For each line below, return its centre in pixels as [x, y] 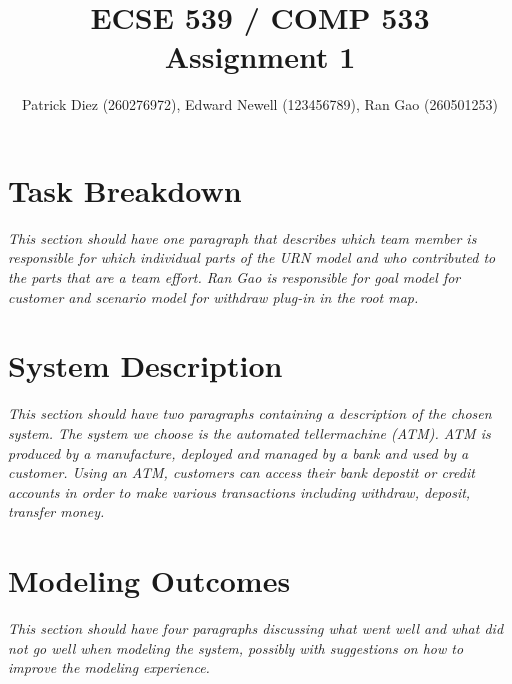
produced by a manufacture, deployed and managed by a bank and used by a [238, 452]
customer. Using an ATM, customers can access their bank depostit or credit [241, 472]
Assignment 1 [260, 56]
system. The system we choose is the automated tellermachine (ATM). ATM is [249, 432]
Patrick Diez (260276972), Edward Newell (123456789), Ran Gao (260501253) [260, 104]
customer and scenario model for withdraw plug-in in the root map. [213, 296]
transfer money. [56, 511]
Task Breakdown [125, 189]
